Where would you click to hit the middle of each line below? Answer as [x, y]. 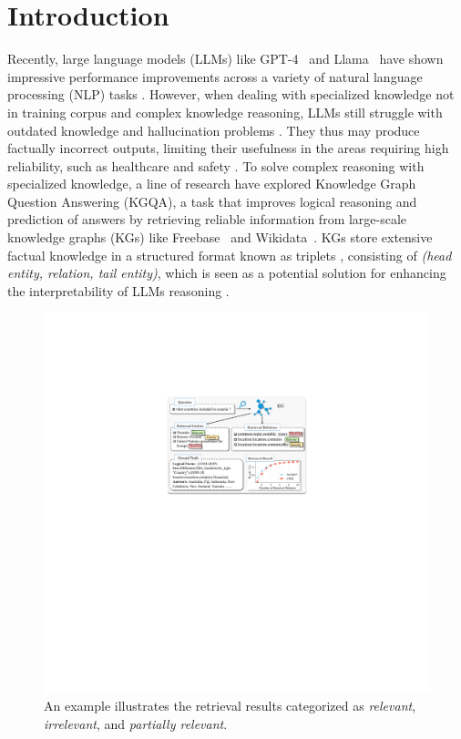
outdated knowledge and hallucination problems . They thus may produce [214, 130]
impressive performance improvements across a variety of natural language [215, 76]
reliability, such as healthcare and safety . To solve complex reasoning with [216, 165]
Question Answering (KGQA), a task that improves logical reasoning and [212, 201]
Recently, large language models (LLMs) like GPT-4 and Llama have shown [225, 59]
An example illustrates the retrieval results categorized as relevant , [230, 705]
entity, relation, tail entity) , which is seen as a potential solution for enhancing [227, 273]
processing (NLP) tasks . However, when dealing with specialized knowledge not [231, 94]
